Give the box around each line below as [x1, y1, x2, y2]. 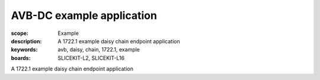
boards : [11, 54, 31, 62]
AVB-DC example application [11, 9, 157, 22]
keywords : [11, 46, 38, 53]
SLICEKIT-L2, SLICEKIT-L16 [57, 54, 124, 62]
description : [11, 37, 42, 44]
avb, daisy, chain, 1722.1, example [57, 46, 140, 53]
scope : [11, 30, 29, 37]
